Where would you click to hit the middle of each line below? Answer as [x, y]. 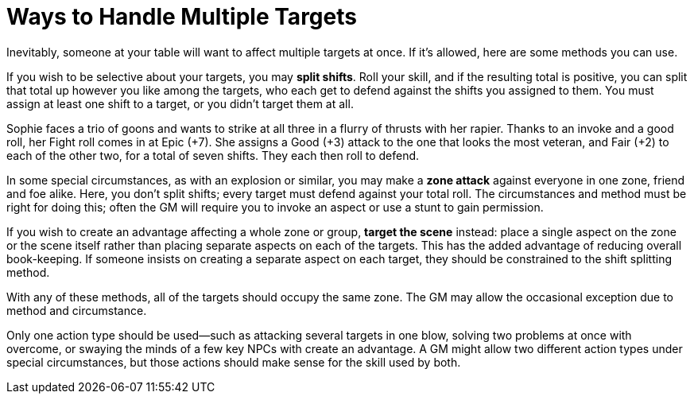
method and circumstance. [77, 310]
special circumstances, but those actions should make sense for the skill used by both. [234, 362]
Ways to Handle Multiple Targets [182, 17]
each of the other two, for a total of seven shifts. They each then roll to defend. [213, 155]
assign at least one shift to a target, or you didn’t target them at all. [180, 103]
